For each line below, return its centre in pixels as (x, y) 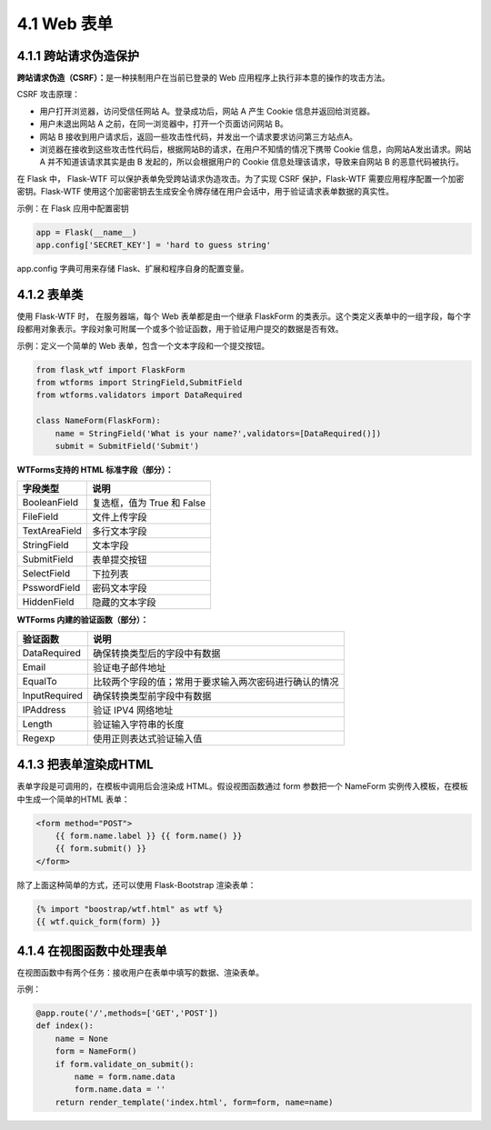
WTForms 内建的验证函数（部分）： (83, 620)
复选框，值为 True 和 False (149, 503)
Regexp (39, 738)
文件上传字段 (120, 517)
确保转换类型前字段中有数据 (152, 695)
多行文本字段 (120, 532)
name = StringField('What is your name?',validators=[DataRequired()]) (218, 433)
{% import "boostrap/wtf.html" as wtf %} (130, 909)
